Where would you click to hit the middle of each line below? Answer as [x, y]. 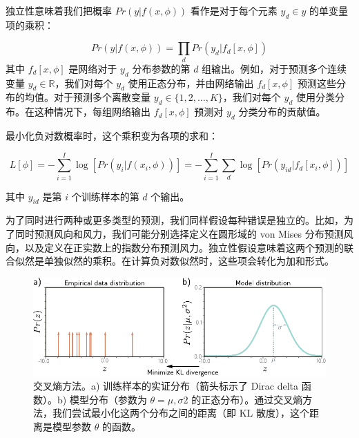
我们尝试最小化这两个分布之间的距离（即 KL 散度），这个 [181, 413]
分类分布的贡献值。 [282, 112]
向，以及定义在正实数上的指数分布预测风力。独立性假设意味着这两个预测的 [175, 247]
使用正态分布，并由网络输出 [191, 83]
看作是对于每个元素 [234, 10]
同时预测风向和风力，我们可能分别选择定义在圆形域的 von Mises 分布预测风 [184, 234]
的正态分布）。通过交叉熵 [247, 399]
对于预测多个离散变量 [102, 97]
